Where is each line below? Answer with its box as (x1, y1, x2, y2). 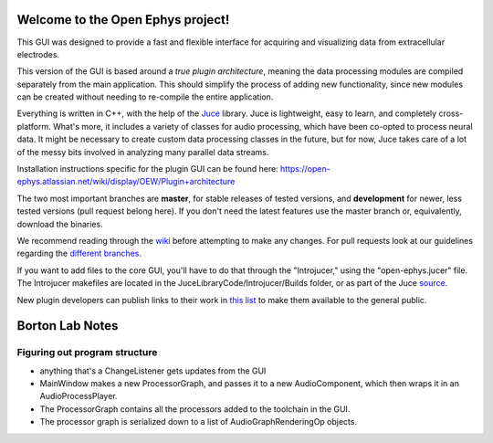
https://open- (279, 163, 330, 174)
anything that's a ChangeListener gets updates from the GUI (39, 365, 267, 376)
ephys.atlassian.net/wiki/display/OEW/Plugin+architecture (16, 176, 236, 187)
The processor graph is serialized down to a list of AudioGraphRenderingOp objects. (39, 417, 358, 427)
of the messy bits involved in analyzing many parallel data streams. (16, 146, 269, 157)
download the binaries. (16, 218, 104, 229)
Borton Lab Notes (16, 318, 119, 333)
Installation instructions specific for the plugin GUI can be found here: (16, 163, 278, 174)
